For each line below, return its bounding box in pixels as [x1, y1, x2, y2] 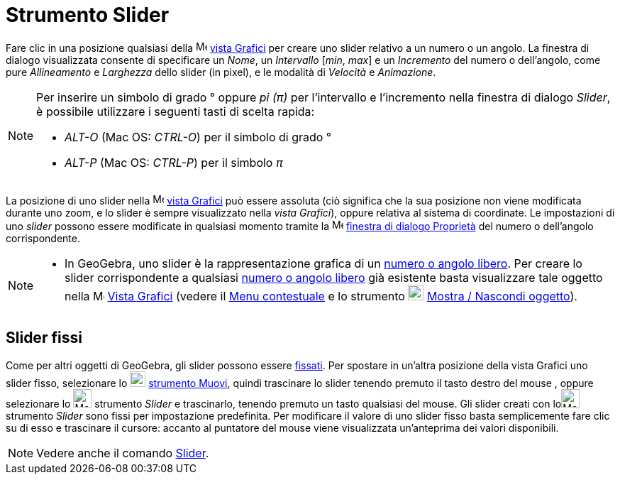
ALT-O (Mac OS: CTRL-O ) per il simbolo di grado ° [65, 129, 332, 144]
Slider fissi [6, 329, 82, 347]
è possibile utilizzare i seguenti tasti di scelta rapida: [36, 104, 315, 119]
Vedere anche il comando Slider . [36, 445, 209, 460]
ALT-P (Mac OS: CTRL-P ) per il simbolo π [65, 155, 283, 170]
